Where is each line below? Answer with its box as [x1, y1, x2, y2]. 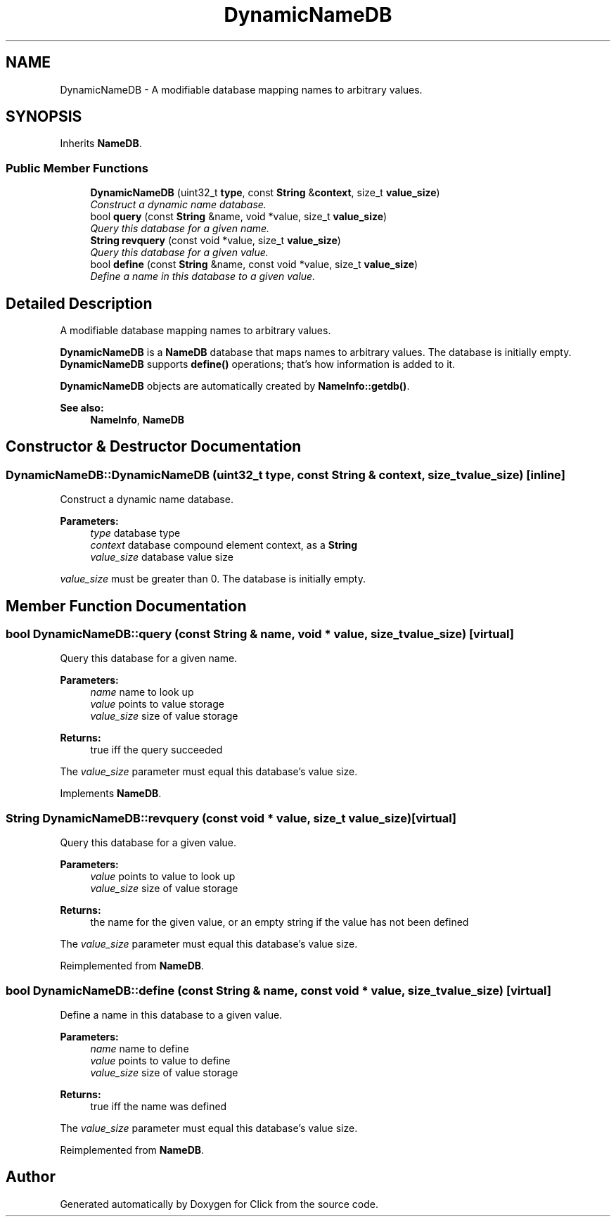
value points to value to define [90, 1054, 231, 1067]
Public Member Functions [6, 160, 148, 175]
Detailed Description [6, 294, 153, 312]
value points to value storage [90, 698, 224, 711]
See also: [60, 402, 104, 414]
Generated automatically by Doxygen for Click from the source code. [60, 1197, 379, 1210]
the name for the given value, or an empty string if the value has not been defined [90, 916, 469, 929]
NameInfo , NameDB [90, 414, 185, 426]
